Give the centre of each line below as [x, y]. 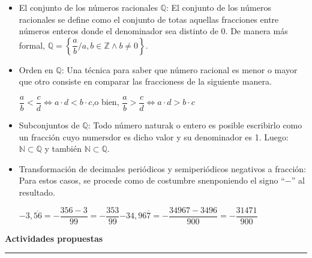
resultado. [37, 192]
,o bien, [106, 102]
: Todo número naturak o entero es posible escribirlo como [195, 125]
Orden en [36, 69]
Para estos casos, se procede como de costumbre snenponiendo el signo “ [152, 180]
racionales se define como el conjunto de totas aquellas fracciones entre [149, 19]
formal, [32, 45]
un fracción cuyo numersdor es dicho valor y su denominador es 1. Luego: [154, 136]
